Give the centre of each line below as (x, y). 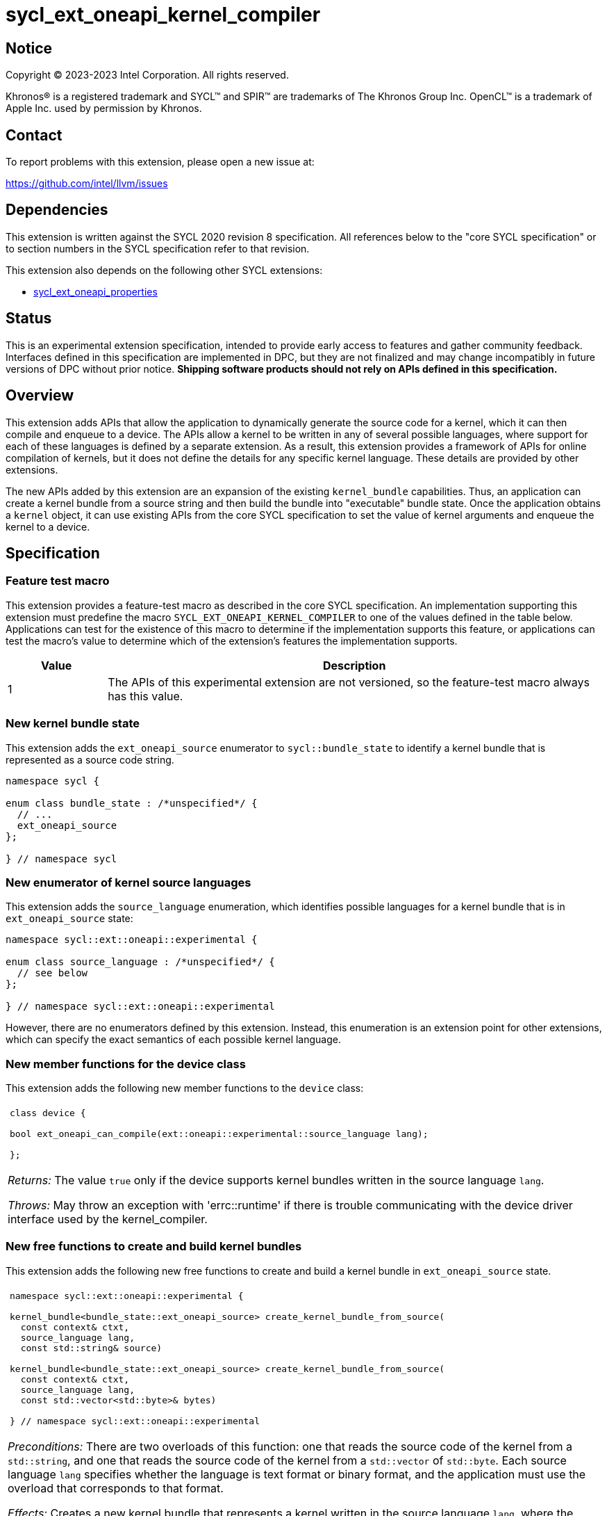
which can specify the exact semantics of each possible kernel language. (174, 1040)
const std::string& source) (91, 1348)
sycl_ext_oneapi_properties (95, 291)
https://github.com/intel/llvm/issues (87, 184)
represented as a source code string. (90, 759)
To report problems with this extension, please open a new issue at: (160, 162)
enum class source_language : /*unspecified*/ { (140, 962)
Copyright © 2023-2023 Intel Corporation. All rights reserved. (147, 75)
